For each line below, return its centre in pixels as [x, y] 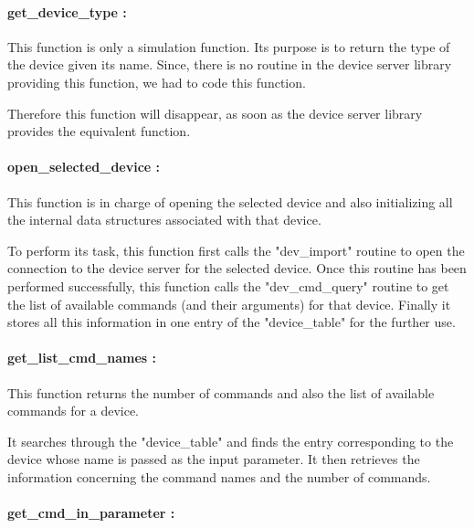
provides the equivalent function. [99, 131]
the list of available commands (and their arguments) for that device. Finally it [229, 304]
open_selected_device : [84, 167]
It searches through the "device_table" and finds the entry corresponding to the [231, 441]
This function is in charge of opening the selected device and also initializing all [230, 201]
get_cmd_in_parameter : [91, 513]
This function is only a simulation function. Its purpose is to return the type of [229, 46]
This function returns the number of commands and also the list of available [221, 392]
